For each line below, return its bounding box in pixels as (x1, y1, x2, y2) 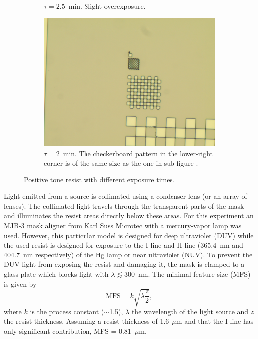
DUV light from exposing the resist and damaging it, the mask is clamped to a (4, 259, 245, 269)
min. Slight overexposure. (68, 1, 146, 11)
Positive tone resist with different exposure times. (24, 174, 174, 184)
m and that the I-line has (176, 316, 254, 326)
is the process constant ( (30, 306, 104, 316)
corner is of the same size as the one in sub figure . (44, 158, 198, 168)
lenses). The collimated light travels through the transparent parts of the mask (4, 200, 244, 211)
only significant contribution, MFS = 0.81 (4, 325, 131, 336)
